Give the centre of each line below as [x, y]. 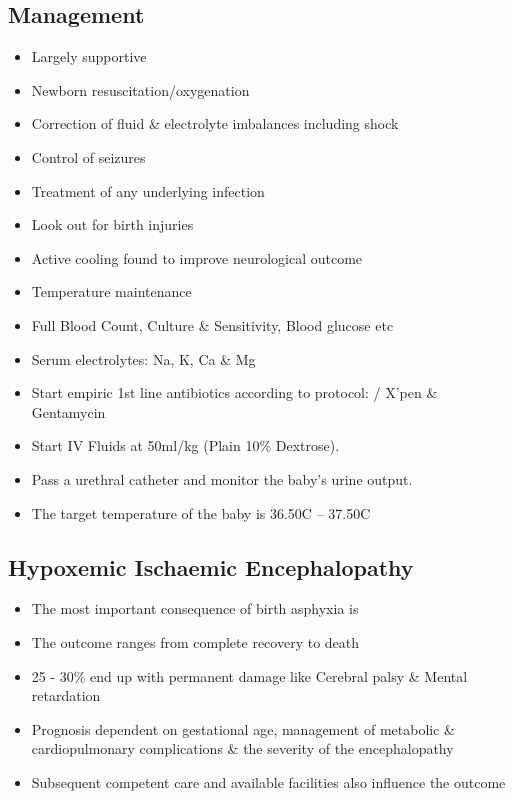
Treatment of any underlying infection [148, 190]
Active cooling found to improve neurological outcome [197, 257]
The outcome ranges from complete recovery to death [195, 641]
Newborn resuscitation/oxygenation [140, 89]
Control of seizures [88, 156]
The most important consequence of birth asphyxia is [195, 608]
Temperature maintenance [111, 291]
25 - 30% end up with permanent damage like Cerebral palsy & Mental [249, 675]
